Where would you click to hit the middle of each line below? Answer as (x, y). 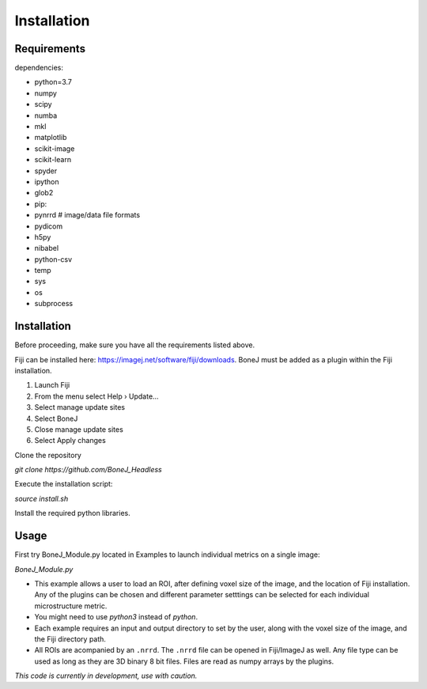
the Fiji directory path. (70, 639)
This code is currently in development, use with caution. (106, 676)
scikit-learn (53, 160)
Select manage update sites (80, 407)
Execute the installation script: (64, 484)
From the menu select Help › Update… (96, 396)
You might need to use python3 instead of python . (116, 617)
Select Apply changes (70, 441)
